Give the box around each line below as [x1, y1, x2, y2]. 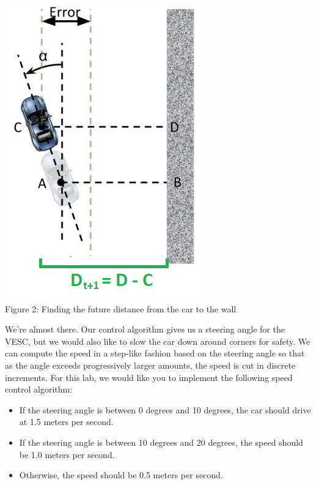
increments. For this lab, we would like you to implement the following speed [5, 370, 293, 383]
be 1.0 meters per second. [19, 448, 115, 461]
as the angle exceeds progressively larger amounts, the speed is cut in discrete [5, 358, 296, 371]
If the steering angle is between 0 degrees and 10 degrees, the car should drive [19, 403, 311, 416]
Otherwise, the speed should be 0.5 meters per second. [19, 468, 223, 481]
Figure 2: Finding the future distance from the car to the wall [5, 302, 237, 315]
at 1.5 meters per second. [19, 415, 114, 428]
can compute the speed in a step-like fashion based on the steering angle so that [5, 347, 305, 359]
